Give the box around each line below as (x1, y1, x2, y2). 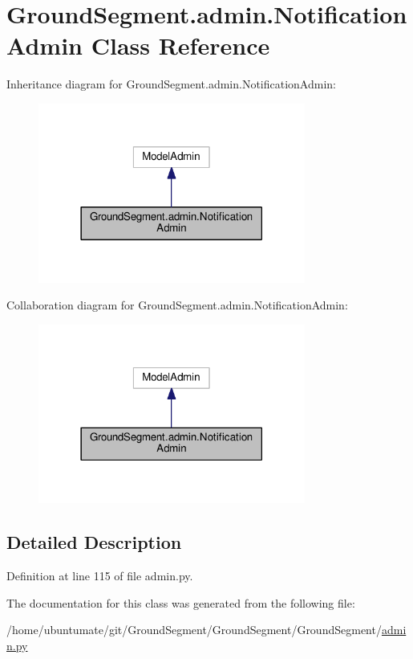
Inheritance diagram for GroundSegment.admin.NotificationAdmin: (6, 76, 336, 92)
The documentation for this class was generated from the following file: (6, 594, 355, 611)
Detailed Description (6, 530, 182, 555)
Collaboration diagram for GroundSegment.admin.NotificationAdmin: (6, 297, 348, 313)
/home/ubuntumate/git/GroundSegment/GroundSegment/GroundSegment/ (6, 621, 382, 638)
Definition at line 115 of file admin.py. (6, 567, 193, 584)
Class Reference (91, 29, 270, 62)
